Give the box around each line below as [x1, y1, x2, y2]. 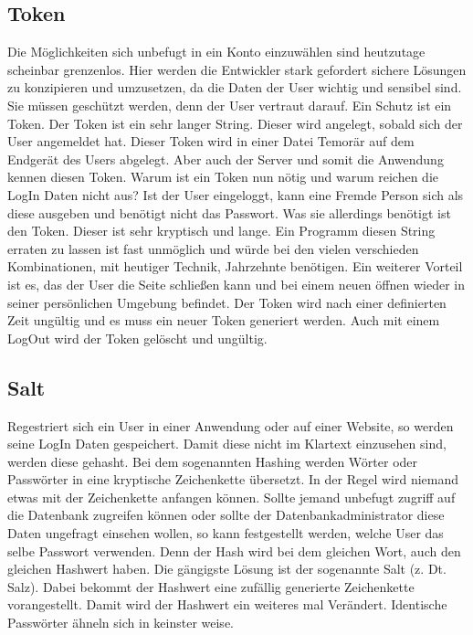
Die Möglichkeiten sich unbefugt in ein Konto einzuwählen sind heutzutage [7, 42, 426, 61]
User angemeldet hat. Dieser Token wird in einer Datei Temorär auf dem [7, 132, 415, 151]
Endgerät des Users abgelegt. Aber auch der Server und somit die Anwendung [7, 149, 444, 168]
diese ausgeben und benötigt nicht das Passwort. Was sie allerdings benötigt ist [7, 203, 451, 222]
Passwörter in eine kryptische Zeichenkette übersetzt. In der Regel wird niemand [7, 470, 459, 489]
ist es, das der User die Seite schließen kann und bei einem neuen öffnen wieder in [7, 274, 465, 293]
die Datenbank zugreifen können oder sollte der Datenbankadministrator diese [7, 505, 445, 524]
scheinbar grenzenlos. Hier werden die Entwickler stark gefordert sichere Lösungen [7, 59, 467, 79]
